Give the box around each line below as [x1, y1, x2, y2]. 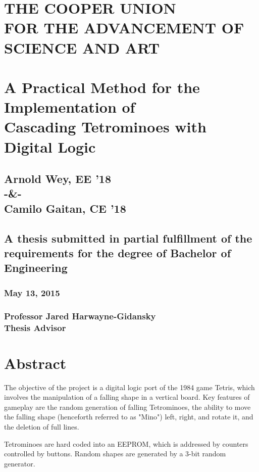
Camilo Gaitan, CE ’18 [4, 200, 126, 216]
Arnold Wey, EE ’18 [4, 171, 111, 186]
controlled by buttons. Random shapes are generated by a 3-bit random [4, 448, 226, 459]
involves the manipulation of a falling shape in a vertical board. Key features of [4, 392, 250, 402]
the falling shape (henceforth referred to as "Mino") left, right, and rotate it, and [4, 411, 253, 422]
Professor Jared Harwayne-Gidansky [4, 309, 156, 322]
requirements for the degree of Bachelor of [4, 245, 231, 261]
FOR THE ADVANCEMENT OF [4, 17, 244, 38]
